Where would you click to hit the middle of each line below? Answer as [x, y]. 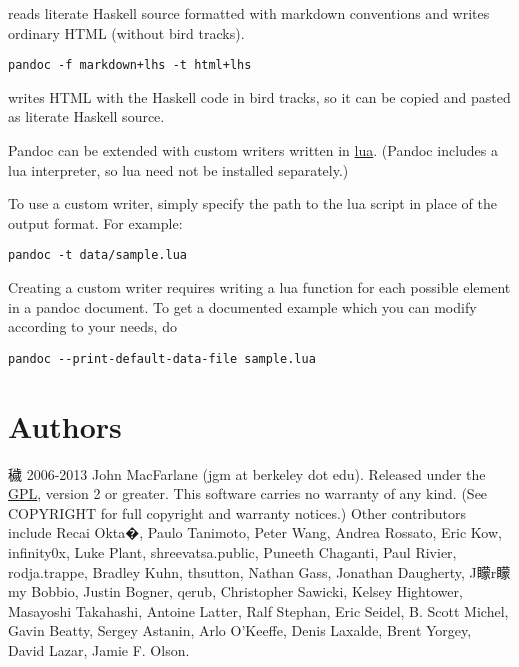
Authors [65, 425]
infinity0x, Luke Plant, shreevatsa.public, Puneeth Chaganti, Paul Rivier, [232, 552]
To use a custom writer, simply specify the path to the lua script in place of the [252, 203]
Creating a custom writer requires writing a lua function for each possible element [259, 287]
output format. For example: [95, 222]
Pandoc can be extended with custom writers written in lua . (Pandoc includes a [253, 150]
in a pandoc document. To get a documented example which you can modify [242, 306]
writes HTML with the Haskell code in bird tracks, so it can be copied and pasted [259, 96]
